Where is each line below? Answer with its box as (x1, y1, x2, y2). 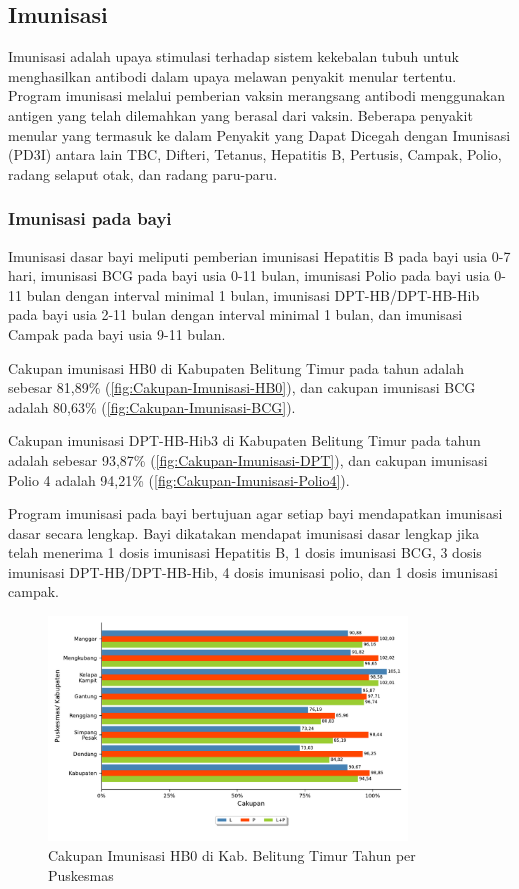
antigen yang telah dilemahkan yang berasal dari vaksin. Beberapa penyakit (8, 104, 473, 125)
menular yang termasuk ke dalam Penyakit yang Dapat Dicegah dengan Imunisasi (8, 124, 511, 145)
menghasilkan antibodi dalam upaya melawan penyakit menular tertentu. (8, 65, 457, 86)
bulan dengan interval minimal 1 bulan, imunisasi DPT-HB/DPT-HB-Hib (26, 284, 480, 305)
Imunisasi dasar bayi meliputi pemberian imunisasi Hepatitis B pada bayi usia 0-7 (8, 245, 511, 266)
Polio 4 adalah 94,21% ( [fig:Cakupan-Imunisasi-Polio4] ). (8, 469, 350, 490)
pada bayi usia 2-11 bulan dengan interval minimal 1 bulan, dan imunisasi (8, 304, 463, 325)
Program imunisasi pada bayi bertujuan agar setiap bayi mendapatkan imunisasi (8, 503, 503, 524)
